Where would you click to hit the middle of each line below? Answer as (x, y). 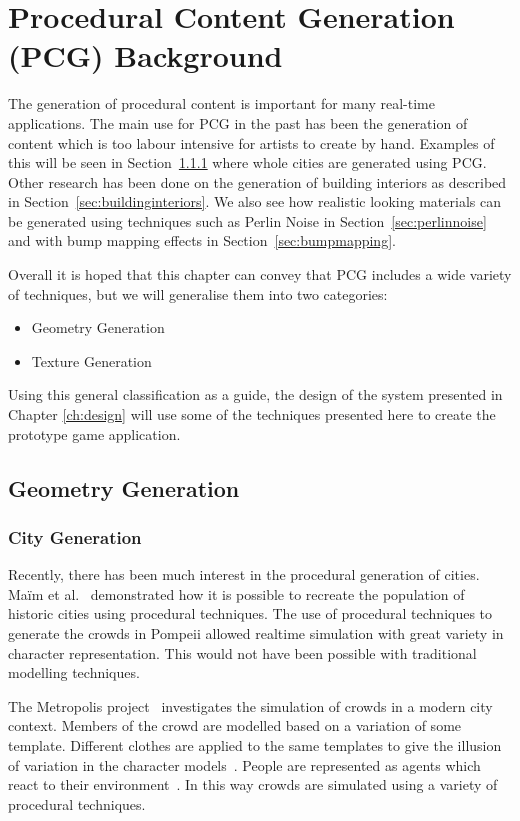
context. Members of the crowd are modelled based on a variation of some (235, 725)
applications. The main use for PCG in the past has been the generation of (238, 122)
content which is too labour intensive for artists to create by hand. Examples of (251, 142)
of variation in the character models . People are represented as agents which (244, 764)
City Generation (75, 536)
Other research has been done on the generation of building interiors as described (257, 181)
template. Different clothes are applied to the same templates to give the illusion (255, 744)
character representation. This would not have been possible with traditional (242, 652)
